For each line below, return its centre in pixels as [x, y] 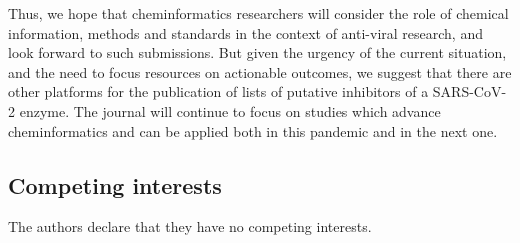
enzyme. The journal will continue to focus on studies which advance [230, 110]
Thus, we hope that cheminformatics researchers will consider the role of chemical [258, 13]
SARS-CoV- [469, 91]
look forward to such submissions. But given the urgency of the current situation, [257, 52]
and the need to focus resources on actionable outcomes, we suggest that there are [260, 71]
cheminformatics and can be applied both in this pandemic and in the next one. [253, 130]
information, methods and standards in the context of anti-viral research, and [245, 32]
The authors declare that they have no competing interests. [190, 226]
